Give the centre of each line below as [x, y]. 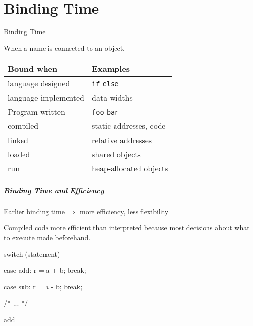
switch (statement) [32, 254]
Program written [36, 112]
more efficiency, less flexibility [124, 211]
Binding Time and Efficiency [54, 190]
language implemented [46, 98]
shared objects [116, 154]
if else [105, 84]
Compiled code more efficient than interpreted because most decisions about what [127, 228]
